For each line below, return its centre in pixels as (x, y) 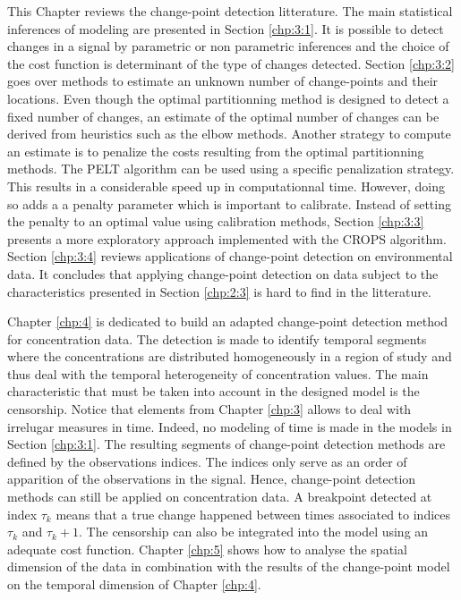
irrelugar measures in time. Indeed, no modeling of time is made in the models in (230, 426)
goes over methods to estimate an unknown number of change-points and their (223, 81)
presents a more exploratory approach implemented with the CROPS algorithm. (227, 238)
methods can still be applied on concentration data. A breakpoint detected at (220, 497)
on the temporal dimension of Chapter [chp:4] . (134, 584)
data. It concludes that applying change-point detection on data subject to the (223, 273)
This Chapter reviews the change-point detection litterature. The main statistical (230, 11)
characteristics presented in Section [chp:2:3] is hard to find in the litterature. (219, 291)
